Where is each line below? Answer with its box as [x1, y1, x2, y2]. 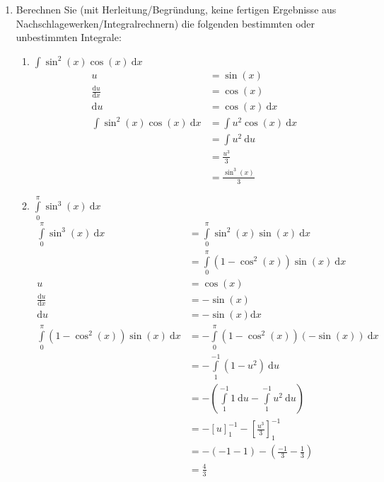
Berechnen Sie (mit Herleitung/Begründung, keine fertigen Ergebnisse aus [16, 2, 337, 16]
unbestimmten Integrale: [16, 30, 122, 45]
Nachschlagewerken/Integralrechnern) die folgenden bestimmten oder [16, 16, 315, 30]
